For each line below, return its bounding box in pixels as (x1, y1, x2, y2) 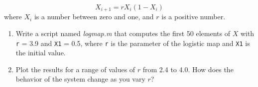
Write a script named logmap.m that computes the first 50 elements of (15, 28, 230, 39)
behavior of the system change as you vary (15, 74, 145, 84)
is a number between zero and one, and (34, 11, 154, 22)
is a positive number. (161, 11, 226, 22)
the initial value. (15, 47, 66, 58)
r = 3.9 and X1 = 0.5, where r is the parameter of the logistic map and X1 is (15, 38, 250, 48)
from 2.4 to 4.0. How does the (142, 64, 234, 74)
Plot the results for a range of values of (15, 64, 135, 74)
